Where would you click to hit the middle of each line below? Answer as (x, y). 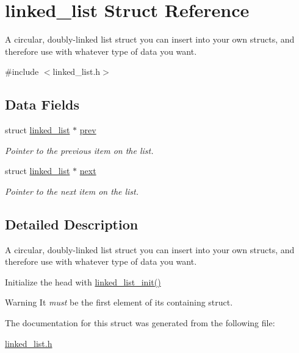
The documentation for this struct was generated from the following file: (140, 323)
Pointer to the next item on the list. (72, 191)
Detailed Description (72, 224)
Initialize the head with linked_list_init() (83, 281)
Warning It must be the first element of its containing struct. (119, 302)
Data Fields (42, 104)
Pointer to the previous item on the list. (79, 150)
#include (22, 72)
